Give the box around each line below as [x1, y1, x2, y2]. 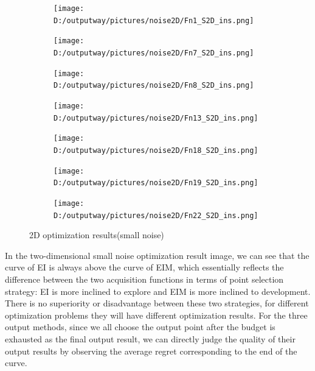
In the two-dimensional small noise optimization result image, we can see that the [5, 249, 310, 261]
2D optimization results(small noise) [29, 228, 164, 241]
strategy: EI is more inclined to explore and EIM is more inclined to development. [5, 284, 311, 297]
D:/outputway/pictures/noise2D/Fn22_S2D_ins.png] [54, 211, 258, 220]
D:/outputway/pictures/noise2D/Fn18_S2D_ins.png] [54, 146, 258, 155]
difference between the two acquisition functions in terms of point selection [5, 272, 284, 285]
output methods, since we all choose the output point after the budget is [5, 320, 275, 333]
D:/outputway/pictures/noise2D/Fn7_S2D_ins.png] [54, 48, 254, 57]
